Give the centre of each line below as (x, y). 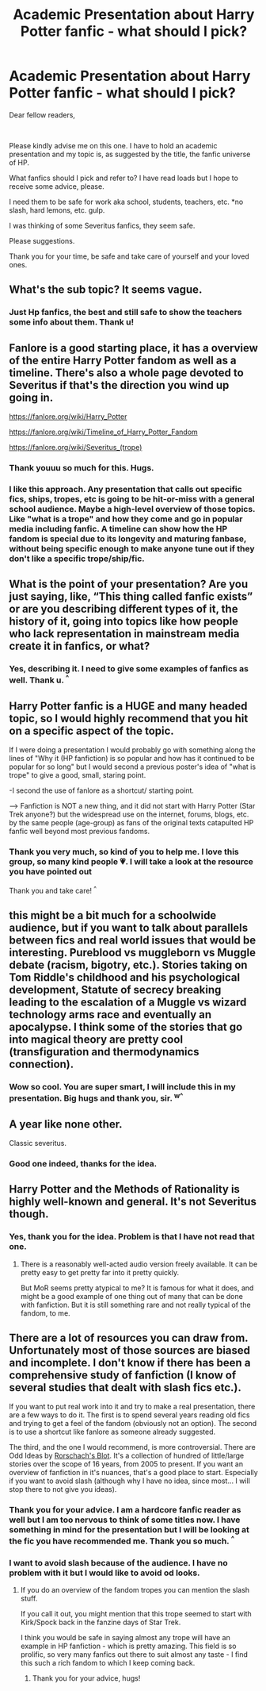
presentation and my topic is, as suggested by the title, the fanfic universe (130, 154)
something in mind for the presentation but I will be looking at (129, 1530)
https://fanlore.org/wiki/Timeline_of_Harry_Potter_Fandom (104, 432)
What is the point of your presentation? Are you (129, 584)
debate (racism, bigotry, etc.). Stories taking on (128, 965)
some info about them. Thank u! (71, 322)
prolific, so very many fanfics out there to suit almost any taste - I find (134, 1654)
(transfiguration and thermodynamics (104, 1052)
